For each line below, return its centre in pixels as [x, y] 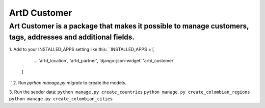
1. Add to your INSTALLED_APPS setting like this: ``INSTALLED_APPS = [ [81, 50]
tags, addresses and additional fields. [72, 37]
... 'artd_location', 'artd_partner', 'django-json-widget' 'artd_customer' [104, 60]
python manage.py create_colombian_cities [61, 99]
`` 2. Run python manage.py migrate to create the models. [68, 83]
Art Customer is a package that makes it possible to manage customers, [129, 26]
